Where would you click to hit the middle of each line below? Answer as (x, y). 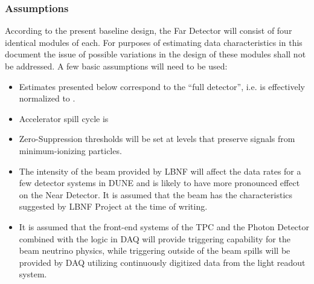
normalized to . (47, 98)
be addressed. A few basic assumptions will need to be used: (116, 66)
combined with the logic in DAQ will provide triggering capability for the (155, 238)
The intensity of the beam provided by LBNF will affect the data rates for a (160, 171)
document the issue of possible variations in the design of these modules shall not (155, 54)
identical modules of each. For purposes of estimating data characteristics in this (154, 42)
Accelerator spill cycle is (64, 118)
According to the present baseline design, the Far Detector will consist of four (149, 31)
